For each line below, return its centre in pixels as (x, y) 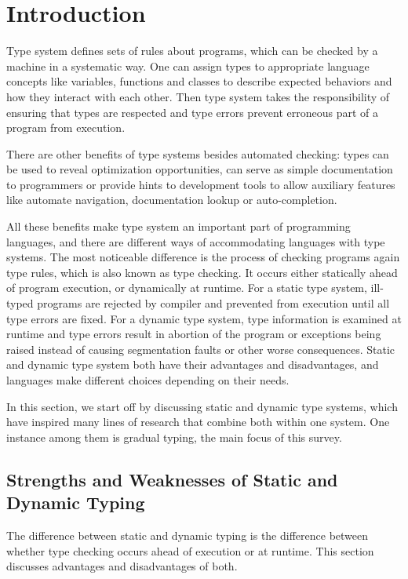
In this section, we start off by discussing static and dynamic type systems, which (202, 406)
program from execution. (66, 127)
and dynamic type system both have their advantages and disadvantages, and (193, 364)
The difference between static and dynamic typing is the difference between (188, 535)
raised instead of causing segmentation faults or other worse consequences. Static (201, 349)
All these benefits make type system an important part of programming (178, 226)
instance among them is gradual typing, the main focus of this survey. (174, 437)
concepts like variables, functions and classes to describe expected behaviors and (199, 81)
